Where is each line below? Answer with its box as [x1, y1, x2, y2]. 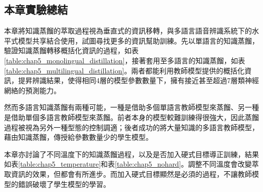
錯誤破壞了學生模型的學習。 [18, 178, 110, 189]
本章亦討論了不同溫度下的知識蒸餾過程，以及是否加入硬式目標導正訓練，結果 [4, 148, 259, 159]
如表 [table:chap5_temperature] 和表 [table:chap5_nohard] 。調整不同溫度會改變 [4, 159, 252, 169]
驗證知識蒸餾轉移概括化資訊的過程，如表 [4, 45, 139, 56]
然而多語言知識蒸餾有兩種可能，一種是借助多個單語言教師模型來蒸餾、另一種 [4, 102, 259, 112]
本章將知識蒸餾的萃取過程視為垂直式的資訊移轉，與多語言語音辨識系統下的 [4, 25, 252, 36]
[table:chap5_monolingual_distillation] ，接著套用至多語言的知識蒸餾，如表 [4, 55, 245, 65]
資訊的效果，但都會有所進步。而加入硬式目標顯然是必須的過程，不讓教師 [11, 168, 252, 179]
